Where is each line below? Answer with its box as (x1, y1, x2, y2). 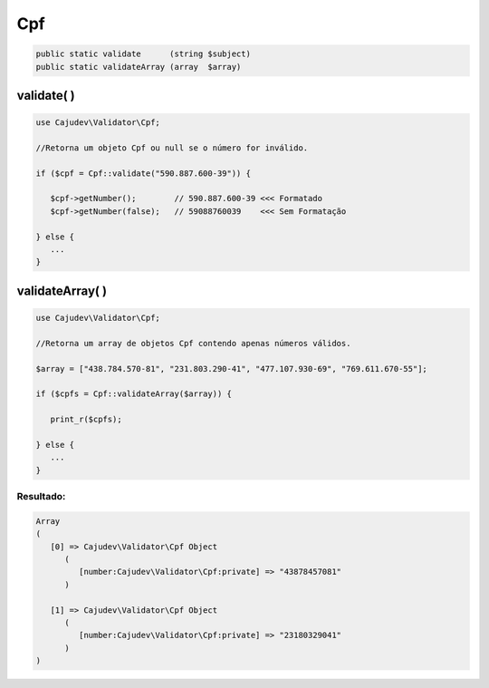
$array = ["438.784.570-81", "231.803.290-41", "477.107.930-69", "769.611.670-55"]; (35, 363, 427, 373)
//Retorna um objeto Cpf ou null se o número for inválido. (35, 142, 309, 153)
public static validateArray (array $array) (35, 62, 242, 72)
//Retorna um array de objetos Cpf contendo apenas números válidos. (35, 338, 351, 348)
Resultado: (16, 490, 66, 503)
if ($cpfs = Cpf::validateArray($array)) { (35, 389, 233, 399)
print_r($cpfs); (50, 414, 122, 425)
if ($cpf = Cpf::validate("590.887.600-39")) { (35, 168, 251, 179)
